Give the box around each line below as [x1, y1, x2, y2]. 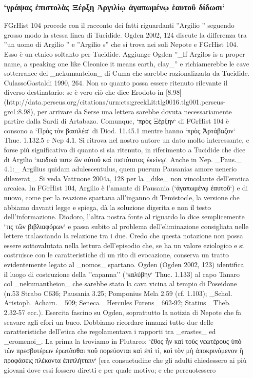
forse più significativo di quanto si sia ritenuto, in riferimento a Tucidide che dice [4, 144, 246, 154]
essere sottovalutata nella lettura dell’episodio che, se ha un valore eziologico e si [4, 240, 244, 250]
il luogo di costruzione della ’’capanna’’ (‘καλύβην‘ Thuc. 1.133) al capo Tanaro [4, 269, 240, 279]
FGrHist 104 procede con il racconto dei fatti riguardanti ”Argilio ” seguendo [4, 20, 234, 30]
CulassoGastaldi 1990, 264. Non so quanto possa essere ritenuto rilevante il [4, 77, 228, 87]
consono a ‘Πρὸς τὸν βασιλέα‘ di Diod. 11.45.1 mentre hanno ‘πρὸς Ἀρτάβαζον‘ [4, 125, 235, 135]
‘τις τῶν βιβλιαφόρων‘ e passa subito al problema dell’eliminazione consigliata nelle [4, 221, 249, 231]
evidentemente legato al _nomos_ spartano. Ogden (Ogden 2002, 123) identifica [4, 259, 244, 270]
